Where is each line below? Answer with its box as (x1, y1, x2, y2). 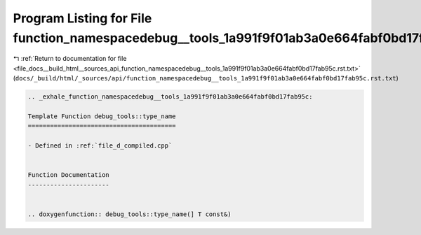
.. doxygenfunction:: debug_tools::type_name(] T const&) (27, 210, 232, 218)
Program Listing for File (13, 10, 152, 26)
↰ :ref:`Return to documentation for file (13, 55, 127, 63)
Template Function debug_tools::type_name (27, 112, 176, 120)
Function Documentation (27, 171, 110, 179)
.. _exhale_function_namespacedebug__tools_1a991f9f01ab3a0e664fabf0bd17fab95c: (27, 93, 313, 101)
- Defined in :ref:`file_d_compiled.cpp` (27, 142, 173, 150)
